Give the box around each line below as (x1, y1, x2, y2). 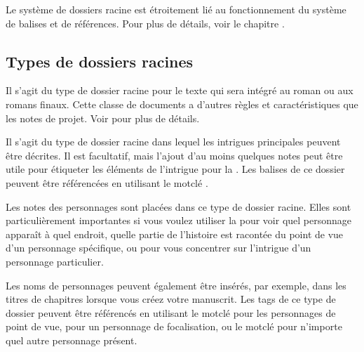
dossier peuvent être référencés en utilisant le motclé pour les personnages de (6, 305, 336, 320)
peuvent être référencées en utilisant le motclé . (6, 175, 208, 190)
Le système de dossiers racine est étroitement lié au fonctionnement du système (6, 2, 346, 16)
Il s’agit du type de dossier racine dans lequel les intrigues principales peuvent (6, 134, 341, 149)
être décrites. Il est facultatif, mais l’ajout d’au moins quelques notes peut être (6, 148, 343, 162)
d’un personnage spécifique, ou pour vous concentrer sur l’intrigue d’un (6, 240, 311, 255)
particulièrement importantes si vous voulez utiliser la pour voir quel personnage (6, 213, 352, 228)
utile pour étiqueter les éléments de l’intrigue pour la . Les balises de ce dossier (6, 162, 345, 176)
